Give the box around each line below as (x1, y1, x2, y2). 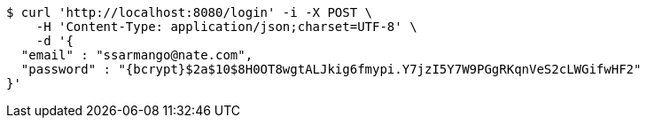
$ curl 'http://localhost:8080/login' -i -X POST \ (6, 5, 373, 20)
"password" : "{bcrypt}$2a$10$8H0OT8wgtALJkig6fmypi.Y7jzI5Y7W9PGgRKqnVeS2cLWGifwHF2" (20, 62, 642, 76)
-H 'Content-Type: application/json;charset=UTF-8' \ (35, 20, 417, 34)
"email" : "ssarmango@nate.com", (20, 48, 253, 62)
